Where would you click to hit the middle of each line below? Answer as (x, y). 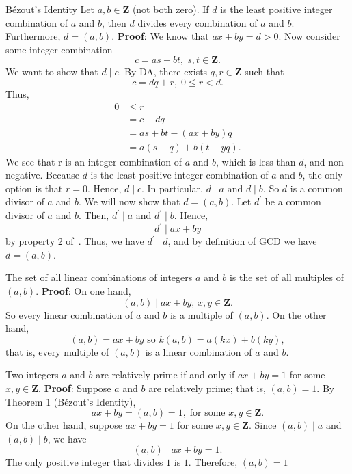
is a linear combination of (199, 351)
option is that (34, 188)
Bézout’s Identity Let (50, 9)
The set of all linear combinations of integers (99, 277)
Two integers (32, 374)
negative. (24, 175)
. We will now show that (129, 201)
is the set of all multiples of (287, 277)
